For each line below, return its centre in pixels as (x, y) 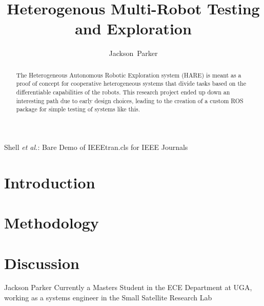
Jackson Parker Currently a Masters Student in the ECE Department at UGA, (128, 287)
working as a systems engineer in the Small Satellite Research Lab (108, 298)
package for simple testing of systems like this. (78, 109)
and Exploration (133, 28)
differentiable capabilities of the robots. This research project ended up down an (123, 92)
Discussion (42, 263)
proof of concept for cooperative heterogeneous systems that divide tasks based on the (131, 83)
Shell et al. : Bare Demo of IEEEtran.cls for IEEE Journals (96, 147)
